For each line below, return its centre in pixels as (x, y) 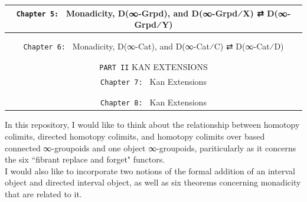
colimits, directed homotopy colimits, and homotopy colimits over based (135, 136)
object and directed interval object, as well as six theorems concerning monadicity (153, 182)
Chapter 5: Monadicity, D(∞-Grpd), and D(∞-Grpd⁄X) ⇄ (140, 13)
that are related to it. (43, 193)
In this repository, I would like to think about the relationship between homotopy (152, 125)
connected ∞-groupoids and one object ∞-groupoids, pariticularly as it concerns (151, 148)
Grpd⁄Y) (153, 24)
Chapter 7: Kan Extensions (153, 81)
